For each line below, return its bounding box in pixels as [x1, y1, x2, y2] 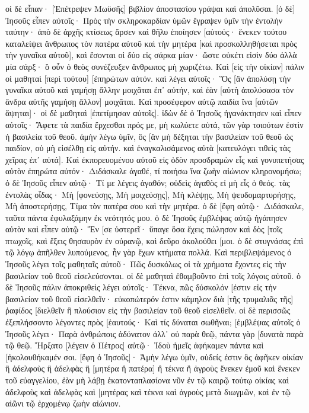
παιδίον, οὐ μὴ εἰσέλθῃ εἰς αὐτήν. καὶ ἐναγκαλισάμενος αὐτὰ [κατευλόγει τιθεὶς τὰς [5, 142, 291, 154]
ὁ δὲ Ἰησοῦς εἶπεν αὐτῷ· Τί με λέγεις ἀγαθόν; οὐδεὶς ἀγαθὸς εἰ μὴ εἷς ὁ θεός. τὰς [5, 176, 290, 188]
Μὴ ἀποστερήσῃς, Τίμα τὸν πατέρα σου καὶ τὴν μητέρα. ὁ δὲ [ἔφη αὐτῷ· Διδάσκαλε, [5, 200, 304, 212]
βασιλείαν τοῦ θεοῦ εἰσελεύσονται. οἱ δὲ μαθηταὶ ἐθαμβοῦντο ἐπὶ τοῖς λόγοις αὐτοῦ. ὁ [5, 269, 301, 281]
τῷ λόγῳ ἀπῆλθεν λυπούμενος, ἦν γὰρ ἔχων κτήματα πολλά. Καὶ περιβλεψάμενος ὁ [5, 246, 292, 258]
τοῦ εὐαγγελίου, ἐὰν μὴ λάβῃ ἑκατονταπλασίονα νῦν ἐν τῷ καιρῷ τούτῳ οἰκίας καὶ [5, 374, 289, 386]
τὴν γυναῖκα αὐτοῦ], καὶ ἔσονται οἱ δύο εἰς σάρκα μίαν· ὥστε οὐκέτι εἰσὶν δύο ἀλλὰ [5, 49, 297, 61]
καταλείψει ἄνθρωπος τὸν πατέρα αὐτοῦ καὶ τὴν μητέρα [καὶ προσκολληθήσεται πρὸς [5, 37, 297, 49]
